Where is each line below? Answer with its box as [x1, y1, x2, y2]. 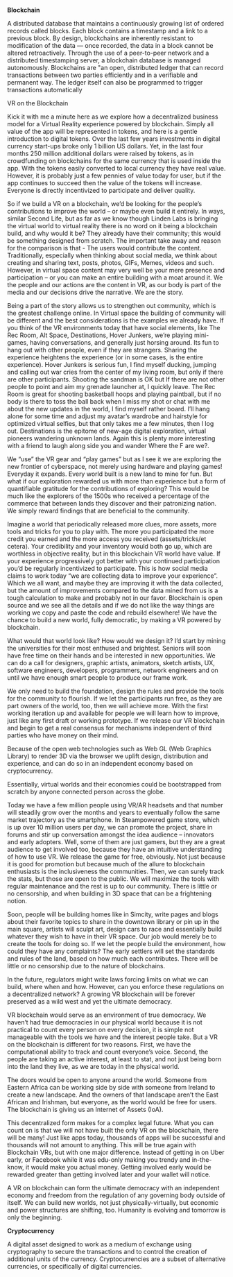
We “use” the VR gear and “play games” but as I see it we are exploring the [7, 455, 222, 463]
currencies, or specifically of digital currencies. [7, 1262, 142, 1270]
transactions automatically [7, 86, 83, 94]
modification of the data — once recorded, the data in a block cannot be [7, 42, 214, 49]
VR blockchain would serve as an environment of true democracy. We [7, 1011, 207, 1019]
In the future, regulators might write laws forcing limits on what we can [7, 975, 209, 984]
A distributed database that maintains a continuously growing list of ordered [7, 19, 224, 27]
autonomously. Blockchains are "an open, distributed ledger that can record [7, 64, 224, 71]
